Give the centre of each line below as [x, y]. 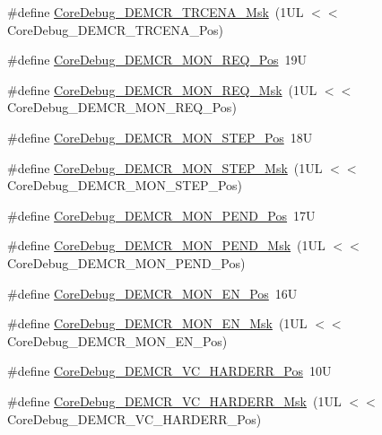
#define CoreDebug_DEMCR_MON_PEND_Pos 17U [161, 215]
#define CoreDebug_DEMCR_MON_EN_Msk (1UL [157, 323]
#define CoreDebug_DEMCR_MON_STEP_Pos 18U [160, 137]
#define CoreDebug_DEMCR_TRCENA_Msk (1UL [156, 12]
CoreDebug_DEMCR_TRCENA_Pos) [116, 29]
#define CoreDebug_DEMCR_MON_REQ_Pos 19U [157, 60]
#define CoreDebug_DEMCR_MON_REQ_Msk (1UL [162, 89]
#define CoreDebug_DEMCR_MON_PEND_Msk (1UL [166, 245]
